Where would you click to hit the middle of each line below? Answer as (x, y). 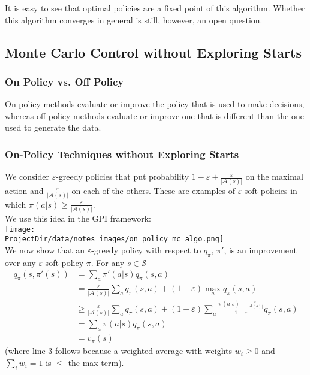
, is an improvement (260, 250)
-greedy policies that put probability (123, 176)
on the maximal (274, 176)
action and (24, 190)
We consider (27, 176)
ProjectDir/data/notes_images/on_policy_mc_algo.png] (115, 239)
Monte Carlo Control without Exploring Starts (153, 52)
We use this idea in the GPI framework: (78, 218)
